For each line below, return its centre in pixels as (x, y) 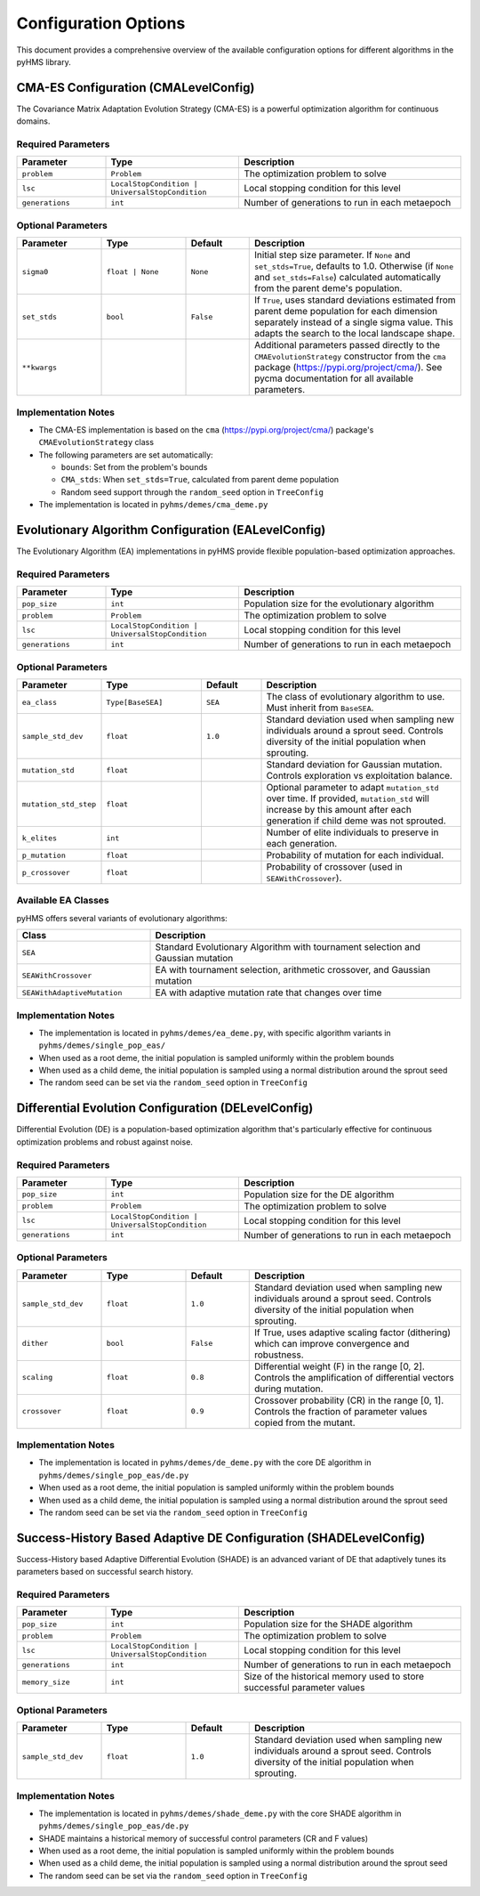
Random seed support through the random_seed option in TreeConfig (192, 492)
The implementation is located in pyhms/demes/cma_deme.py (153, 505)
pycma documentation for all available (334, 378)
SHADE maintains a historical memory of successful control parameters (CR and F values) (204, 1838)
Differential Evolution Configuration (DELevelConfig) (165, 1108)
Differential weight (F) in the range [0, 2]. (340, 1366)
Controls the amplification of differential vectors (355, 1377)
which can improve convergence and (332, 1343)
